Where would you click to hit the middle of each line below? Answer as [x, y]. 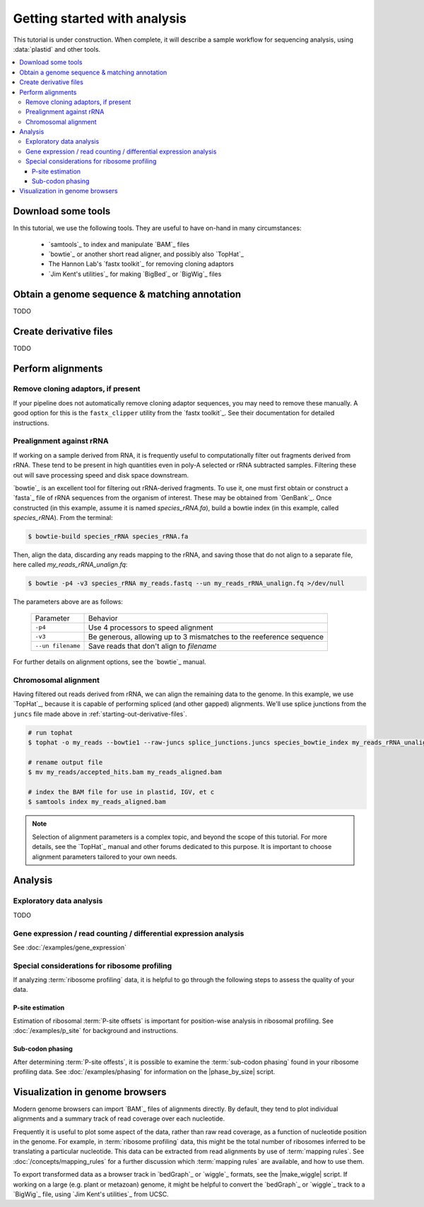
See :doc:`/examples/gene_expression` [70, 947]
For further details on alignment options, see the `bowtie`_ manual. [110, 662]
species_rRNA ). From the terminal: [63, 518]
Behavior [103, 618]
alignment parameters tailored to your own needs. [105, 857]
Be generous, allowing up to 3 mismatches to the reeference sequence [206, 637]
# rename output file [65, 762]
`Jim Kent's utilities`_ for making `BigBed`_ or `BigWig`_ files [135, 274]
